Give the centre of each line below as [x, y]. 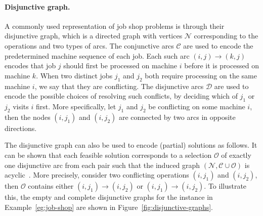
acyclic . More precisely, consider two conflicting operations [97, 175]
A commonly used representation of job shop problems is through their [115, 26]
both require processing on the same [201, 75]
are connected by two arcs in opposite [177, 117]
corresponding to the [226, 36]
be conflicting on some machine [197, 106]
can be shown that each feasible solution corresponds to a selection [108, 155]
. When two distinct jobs [74, 75]
